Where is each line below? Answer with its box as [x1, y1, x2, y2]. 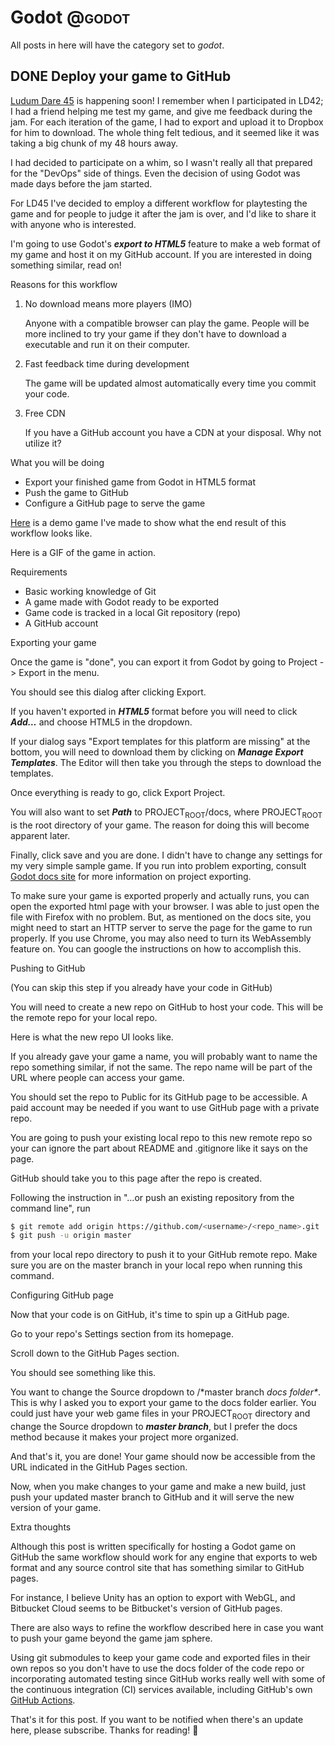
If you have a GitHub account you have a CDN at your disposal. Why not [24, 426, 322, 438]
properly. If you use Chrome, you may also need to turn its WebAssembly [10, 932, 312, 944]
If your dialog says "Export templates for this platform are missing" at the [10, 735, 311, 747]
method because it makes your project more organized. [10, 1431, 239, 1443]
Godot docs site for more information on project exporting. [10, 870, 252, 882]
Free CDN [24, 407, 66, 419]
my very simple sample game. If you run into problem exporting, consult [10, 859, 307, 871]
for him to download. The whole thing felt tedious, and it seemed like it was [10, 126, 320, 138]
